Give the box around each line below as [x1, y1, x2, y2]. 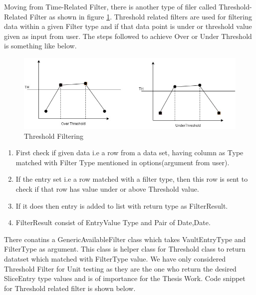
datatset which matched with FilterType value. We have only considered [4, 254, 226, 264]
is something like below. [4, 40, 77, 51]
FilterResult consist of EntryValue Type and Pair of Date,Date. [15, 217, 211, 228]
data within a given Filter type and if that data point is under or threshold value [4, 21, 252, 31]
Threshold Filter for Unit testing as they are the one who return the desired [4, 263, 237, 274]
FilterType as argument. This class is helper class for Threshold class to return [4, 244, 246, 254]
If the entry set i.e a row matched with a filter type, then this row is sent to [15, 174, 248, 184]
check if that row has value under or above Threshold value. [15, 184, 199, 194]
